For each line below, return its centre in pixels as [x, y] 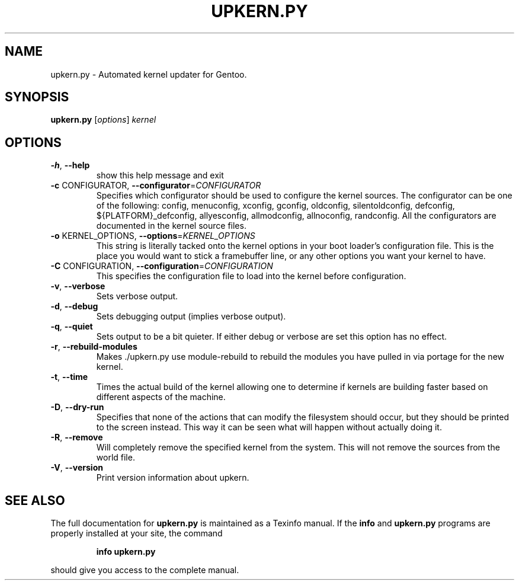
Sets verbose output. [137, 296]
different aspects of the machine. [161, 397]
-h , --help [70, 165]
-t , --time [69, 377]
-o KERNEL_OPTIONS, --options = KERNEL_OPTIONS [153, 236]
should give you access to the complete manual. [145, 570]
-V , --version [77, 468]
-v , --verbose [78, 286]
